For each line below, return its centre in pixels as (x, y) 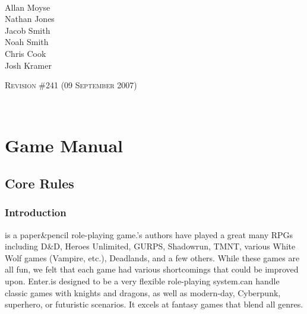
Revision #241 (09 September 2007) (71, 85)
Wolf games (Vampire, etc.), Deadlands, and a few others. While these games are (152, 257)
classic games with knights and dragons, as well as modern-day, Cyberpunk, (143, 292)
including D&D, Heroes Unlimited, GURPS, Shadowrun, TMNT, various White (150, 246)
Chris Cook (26, 53)
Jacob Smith (28, 30)
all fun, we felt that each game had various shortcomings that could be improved (152, 269)
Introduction (36, 212)
